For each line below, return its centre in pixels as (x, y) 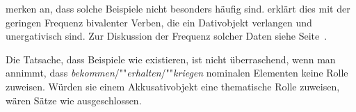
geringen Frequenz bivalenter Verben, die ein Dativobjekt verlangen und (159, 22)
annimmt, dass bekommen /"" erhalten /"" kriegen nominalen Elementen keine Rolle (177, 73)
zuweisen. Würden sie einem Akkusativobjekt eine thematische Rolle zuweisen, (173, 86)
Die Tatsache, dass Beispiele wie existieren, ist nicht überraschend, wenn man (171, 59)
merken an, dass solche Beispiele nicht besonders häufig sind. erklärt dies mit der (178, 8)
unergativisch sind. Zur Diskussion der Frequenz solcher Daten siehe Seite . (167, 36)
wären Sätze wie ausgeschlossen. (74, 100)
